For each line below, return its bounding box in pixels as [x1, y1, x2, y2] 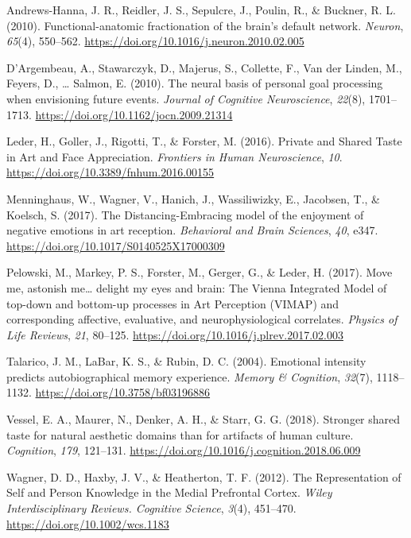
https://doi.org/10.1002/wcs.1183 [6, 515, 169, 532]
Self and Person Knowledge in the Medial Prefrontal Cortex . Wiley [6, 484, 332, 501]
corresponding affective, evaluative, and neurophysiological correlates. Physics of [6, 311, 397, 327]
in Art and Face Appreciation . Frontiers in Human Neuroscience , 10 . [6, 148, 343, 164]
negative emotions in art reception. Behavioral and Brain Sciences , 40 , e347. [6, 222, 378, 238]
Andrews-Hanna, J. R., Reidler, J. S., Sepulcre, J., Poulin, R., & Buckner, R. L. [6, 2, 396, 17]
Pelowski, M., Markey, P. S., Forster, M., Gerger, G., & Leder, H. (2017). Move [6, 264, 393, 281]
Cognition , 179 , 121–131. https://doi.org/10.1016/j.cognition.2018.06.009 [6, 442, 361, 459]
